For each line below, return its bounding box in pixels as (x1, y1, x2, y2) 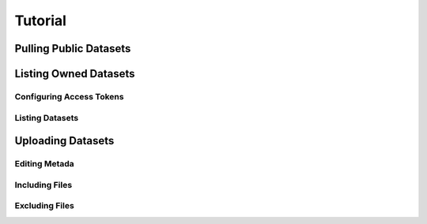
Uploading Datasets (14, 134, 115, 147)
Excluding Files (14, 200, 74, 211)
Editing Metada (14, 159, 74, 170)
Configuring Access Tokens (14, 91, 124, 102)
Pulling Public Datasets (14, 42, 131, 55)
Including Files (14, 179, 73, 190)
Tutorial (14, 12, 67, 29)
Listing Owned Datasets (14, 67, 135, 80)
